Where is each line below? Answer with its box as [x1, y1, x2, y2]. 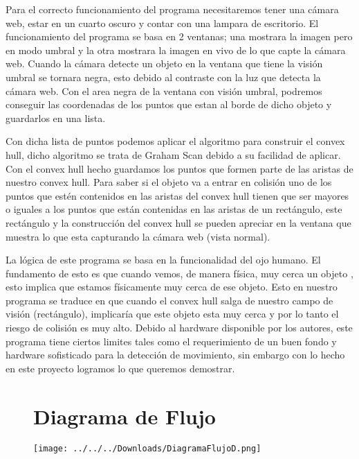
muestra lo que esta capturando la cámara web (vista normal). [6, 229, 270, 243]
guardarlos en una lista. [6, 110, 106, 125]
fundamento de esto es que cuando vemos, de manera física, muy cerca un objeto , [6, 266, 353, 280]
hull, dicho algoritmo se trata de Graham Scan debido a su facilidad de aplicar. [6, 147, 341, 162]
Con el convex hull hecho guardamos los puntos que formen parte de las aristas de [6, 161, 353, 175]
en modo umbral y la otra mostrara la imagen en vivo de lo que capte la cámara [6, 42, 346, 57]
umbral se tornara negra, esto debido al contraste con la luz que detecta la [6, 69, 321, 84]
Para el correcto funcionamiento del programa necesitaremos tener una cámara [6, 2, 339, 16]
